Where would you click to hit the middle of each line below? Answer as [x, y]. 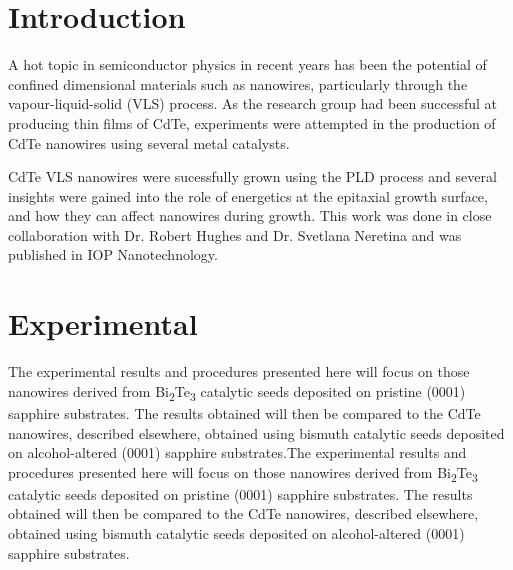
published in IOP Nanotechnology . [113, 254]
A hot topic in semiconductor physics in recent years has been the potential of [247, 64]
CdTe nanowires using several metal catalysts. [149, 142]
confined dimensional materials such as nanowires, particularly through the [238, 83]
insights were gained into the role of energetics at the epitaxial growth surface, [248, 195]
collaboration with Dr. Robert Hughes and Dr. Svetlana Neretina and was [235, 234]
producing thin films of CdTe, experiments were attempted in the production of [252, 122]
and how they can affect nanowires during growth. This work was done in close [250, 215]
